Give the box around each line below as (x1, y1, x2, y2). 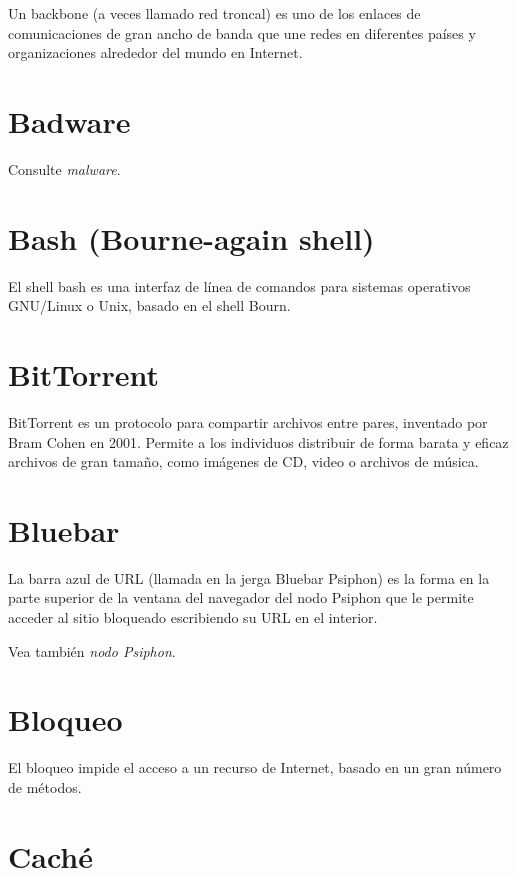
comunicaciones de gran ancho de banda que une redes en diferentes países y (8, 22, 476, 43)
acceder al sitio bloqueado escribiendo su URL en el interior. (8, 607, 378, 628)
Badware (8, 100, 131, 141)
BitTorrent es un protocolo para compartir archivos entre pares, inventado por (8, 411, 488, 432)
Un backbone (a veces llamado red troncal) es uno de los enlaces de (8, 3, 421, 23)
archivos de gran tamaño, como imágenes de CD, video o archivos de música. (8, 451, 479, 472)
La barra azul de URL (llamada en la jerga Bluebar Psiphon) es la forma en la (8, 567, 490, 588)
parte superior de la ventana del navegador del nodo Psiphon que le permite (8, 587, 474, 608)
